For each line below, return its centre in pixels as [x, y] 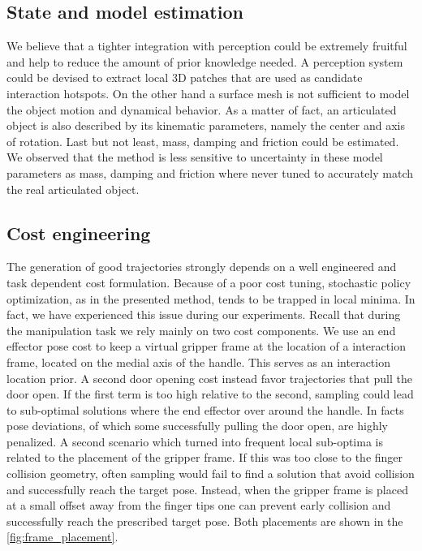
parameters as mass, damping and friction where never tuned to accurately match [210, 172]
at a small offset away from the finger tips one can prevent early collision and [199, 505]
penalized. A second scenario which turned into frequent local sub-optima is [195, 441]
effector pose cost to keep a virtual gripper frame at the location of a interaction [206, 346]
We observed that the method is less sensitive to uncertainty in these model [195, 157]
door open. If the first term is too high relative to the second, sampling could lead [210, 394]
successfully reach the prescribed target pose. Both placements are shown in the [205, 521]
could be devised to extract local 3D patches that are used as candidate [185, 77]
